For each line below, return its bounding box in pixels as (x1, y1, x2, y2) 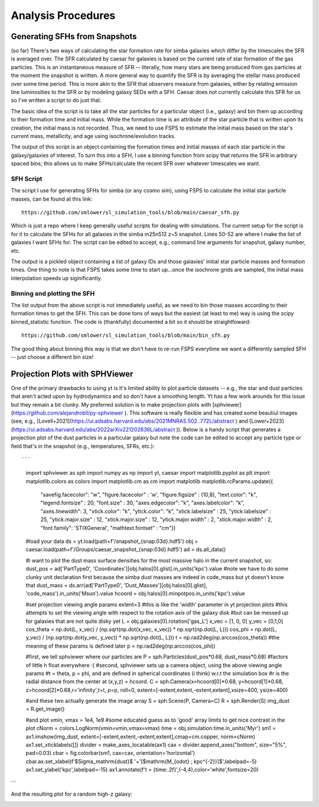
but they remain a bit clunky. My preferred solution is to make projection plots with (11, 401, 211, 408)
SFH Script (11, 175, 43, 183)
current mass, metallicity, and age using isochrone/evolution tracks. (11, 132, 176, 139)
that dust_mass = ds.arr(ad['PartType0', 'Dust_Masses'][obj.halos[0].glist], (25, 582, 208, 589)
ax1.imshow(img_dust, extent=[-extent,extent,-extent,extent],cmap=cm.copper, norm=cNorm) (25, 733, 256, 740)
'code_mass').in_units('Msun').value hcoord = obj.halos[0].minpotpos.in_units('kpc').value (25, 590, 245, 597)
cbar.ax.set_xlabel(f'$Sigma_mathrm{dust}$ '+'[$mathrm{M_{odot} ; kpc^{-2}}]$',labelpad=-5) (25, 758, 257, 765)
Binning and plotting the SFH (11, 289, 95, 297)
